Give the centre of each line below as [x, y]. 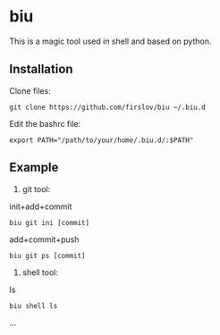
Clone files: [30, 90]
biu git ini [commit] [50, 222]
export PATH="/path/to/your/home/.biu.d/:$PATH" [102, 140]
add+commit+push [44, 239]
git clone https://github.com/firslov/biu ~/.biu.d [107, 107]
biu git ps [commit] [48, 255]
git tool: [36, 188]
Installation [41, 69]
